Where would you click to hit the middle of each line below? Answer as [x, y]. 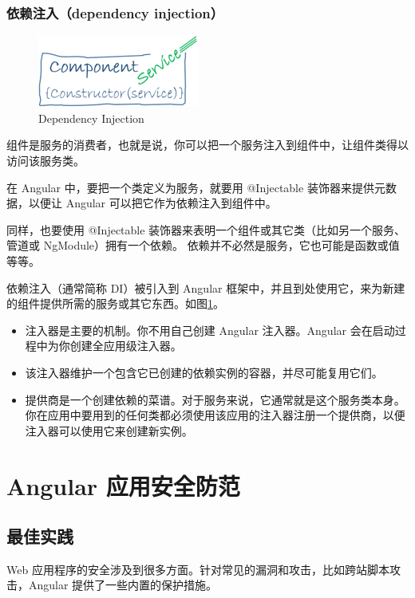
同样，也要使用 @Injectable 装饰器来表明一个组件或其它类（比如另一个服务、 [206, 229]
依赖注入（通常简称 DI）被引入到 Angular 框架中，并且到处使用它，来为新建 [206, 287]
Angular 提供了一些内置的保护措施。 [123, 585]
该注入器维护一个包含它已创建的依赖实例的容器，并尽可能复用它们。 [204, 372]
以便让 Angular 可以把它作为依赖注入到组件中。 [152, 203]
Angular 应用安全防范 [123, 485]
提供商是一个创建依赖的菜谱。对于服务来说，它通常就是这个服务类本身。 [215, 399]
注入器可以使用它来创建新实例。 [109, 430]
